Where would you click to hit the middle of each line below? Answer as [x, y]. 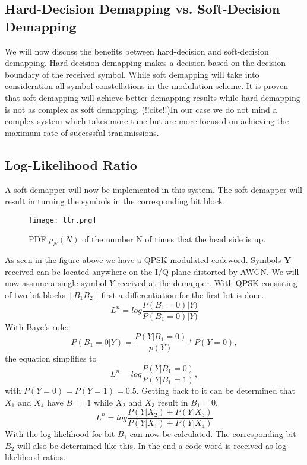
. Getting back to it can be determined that [216, 390]
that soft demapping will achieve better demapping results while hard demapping [153, 97]
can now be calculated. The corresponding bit [213, 434]
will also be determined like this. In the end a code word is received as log [152, 445]
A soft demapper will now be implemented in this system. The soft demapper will [153, 189]
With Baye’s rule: [37, 326]
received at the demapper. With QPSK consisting [207, 283]
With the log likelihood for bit [60, 434]
